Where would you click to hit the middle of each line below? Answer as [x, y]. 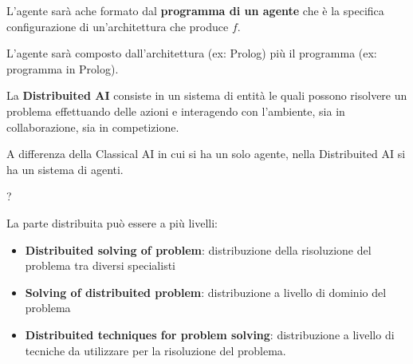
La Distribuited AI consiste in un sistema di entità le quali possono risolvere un [207, 95]
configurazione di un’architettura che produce [118, 26]
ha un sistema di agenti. [65, 169]
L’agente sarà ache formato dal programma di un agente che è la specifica [195, 10]
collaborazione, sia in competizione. [93, 127]
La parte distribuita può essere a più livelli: [112, 222]
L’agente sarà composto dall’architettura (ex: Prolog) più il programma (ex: [192, 53]
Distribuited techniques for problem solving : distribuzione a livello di [210, 334]
